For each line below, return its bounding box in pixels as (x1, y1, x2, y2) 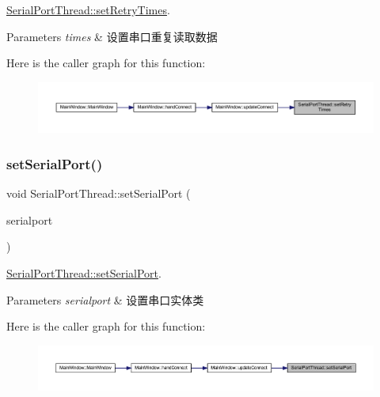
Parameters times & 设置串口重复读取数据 (6, 28, 218, 44)
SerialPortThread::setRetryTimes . (6, 2, 170, 17)
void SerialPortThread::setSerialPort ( (6, 185, 191, 202)
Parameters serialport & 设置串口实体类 (6, 291, 204, 308)
